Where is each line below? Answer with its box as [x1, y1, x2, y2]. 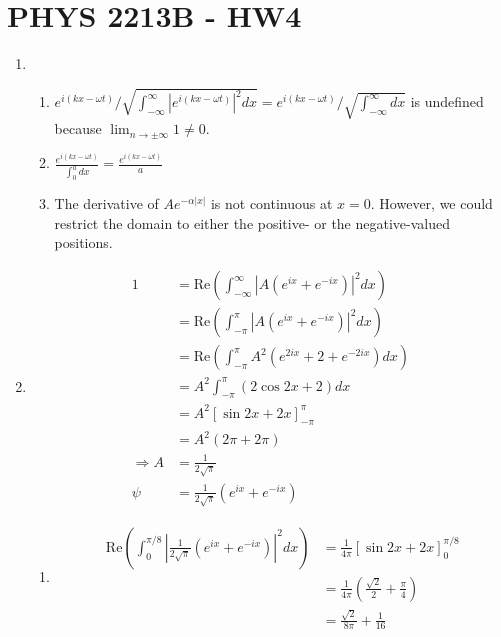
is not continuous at [210, 193, 333, 214]
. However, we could [370, 193, 493, 214]
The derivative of [54, 193, 159, 214]
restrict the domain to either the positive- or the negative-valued [54, 212, 450, 233]
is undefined [410, 91, 484, 111]
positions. [54, 232, 113, 253]
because [54, 118, 102, 139]
